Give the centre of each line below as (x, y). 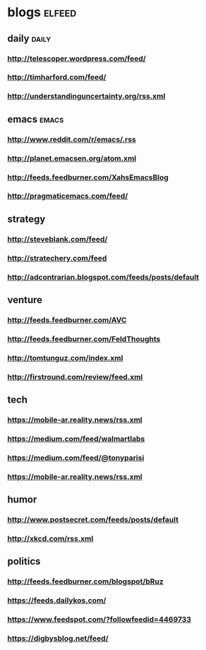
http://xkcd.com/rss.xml (50, 538)
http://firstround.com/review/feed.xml (75, 377)
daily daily (29, 39)
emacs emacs (36, 119)
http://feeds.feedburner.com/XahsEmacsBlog (88, 177)
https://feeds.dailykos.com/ (57, 601)
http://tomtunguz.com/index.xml (65, 357)
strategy (26, 219)
